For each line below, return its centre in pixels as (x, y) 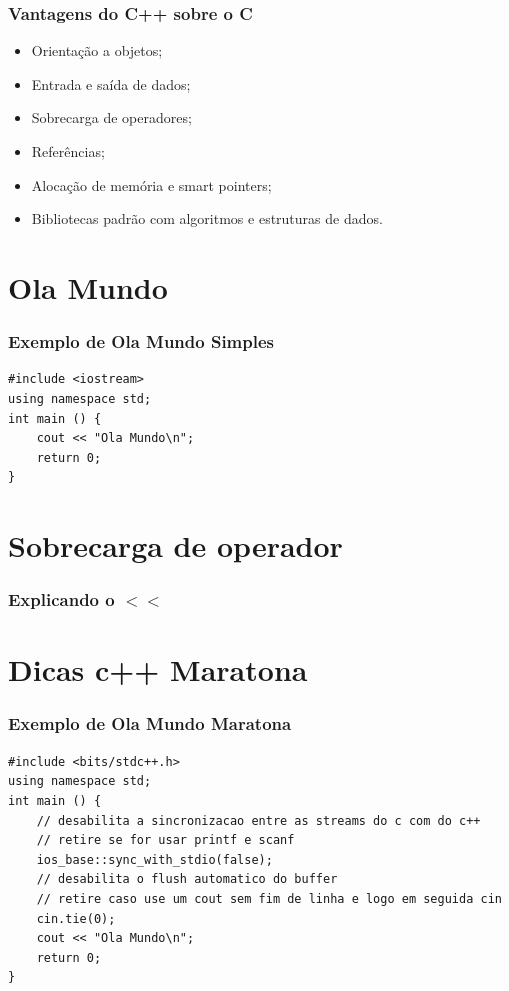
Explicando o (61, 599)
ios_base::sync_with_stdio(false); (154, 859)
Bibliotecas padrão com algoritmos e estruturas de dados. (207, 218)
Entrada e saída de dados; (111, 83)
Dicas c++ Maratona (158, 669)
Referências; (68, 151)
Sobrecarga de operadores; (111, 117)
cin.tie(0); (76, 918)
